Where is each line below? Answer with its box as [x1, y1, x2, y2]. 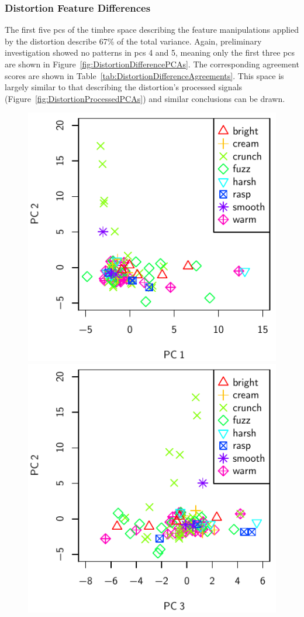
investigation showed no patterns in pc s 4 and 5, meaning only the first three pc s [5, 46, 295, 59]
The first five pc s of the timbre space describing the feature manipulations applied [5, 23, 299, 36]
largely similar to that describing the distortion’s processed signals [5, 81, 243, 93]
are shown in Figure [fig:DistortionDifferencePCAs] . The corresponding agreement [5, 58, 299, 70]
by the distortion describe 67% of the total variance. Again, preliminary [5, 35, 262, 47]
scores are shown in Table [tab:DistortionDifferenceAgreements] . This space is [5, 69, 284, 81]
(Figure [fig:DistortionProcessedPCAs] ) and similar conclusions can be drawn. [5, 92, 285, 104]
